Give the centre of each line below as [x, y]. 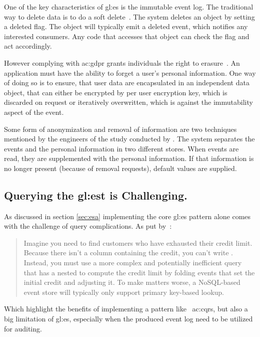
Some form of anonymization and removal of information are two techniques [120, 129]
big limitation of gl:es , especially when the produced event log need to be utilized [128, 319]
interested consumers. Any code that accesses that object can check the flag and [127, 36]
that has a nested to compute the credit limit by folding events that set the [139, 272]
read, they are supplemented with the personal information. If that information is [129, 158]
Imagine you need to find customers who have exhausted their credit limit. [138, 242]
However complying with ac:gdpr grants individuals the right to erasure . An [122, 62]
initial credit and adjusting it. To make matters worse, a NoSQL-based [132, 282]
